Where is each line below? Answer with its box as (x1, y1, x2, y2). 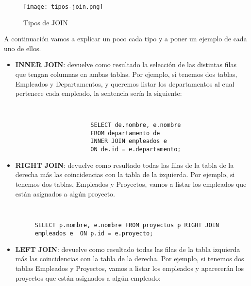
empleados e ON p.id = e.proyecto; (34, 230, 153, 237)
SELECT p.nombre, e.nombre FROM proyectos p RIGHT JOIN (34, 222, 219, 229)
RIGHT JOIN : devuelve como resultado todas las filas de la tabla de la (15, 160, 234, 170)
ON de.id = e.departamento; (90, 146, 181, 153)
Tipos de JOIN (23, 17, 68, 27)
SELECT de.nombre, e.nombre (90, 122, 181, 129)
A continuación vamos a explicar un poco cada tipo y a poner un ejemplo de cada (4, 34, 247, 44)
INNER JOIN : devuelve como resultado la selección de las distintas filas (15, 59, 236, 70)
